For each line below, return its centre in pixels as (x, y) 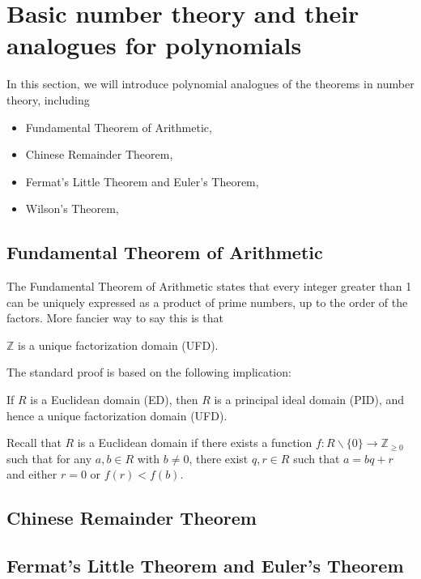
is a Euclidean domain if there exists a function (195, 443)
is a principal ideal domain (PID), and (309, 400)
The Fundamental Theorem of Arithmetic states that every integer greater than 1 (209, 286)
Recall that (34, 443)
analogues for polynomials (154, 45)
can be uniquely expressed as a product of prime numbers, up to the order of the (207, 302)
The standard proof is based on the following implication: (149, 372)
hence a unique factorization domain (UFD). (117, 415)
